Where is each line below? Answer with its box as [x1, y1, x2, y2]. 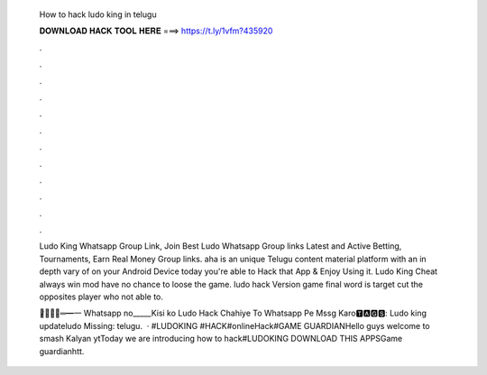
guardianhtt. [39, 345, 85, 356]
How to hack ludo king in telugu [39, 9, 157, 20]
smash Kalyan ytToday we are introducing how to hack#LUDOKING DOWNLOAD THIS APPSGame [39, 334, 403, 344]
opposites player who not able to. [39, 291, 164, 302]
